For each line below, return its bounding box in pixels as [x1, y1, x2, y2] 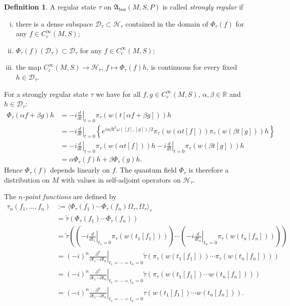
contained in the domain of [125, 18, 208, 29]
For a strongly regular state [4, 88, 89, 99]
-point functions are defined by [23, 191, 117, 202]
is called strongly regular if [162, 2, 243, 12]
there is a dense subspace [16, 18, 93, 29]
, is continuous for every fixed [146, 62, 237, 72]
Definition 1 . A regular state [4, 2, 97, 12]
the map [16, 62, 42, 72]
